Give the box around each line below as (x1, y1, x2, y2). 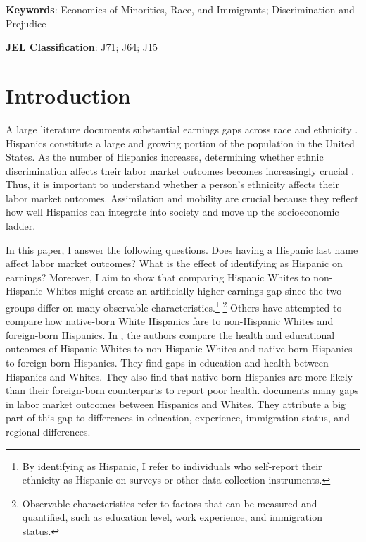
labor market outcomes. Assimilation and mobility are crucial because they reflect (6, 190, 359, 205)
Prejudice (6, 16, 46, 30)
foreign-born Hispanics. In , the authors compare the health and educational (6, 327, 335, 342)
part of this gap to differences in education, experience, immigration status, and (6, 410, 350, 425)
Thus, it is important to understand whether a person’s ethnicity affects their (6, 177, 339, 192)
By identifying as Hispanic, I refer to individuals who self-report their (22, 458, 322, 473)
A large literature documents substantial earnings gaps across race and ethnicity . (6, 121, 358, 136)
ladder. (6, 218, 36, 233)
